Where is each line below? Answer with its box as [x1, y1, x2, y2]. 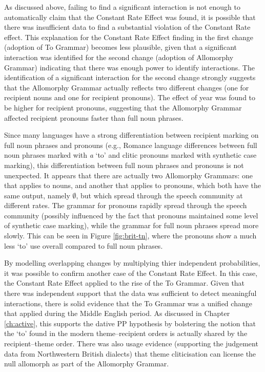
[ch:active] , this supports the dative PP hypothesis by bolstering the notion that [4, 318, 256, 328]
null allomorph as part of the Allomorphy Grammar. [4, 358, 169, 369]
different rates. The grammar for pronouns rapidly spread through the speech [4, 200, 247, 211]
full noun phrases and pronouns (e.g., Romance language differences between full [4, 139, 257, 150]
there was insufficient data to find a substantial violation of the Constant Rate [4, 22, 251, 32]
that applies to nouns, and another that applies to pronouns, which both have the [4, 180, 261, 191]
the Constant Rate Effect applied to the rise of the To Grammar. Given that [4, 277, 245, 288]
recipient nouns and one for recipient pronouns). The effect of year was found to [4, 92, 256, 103]
